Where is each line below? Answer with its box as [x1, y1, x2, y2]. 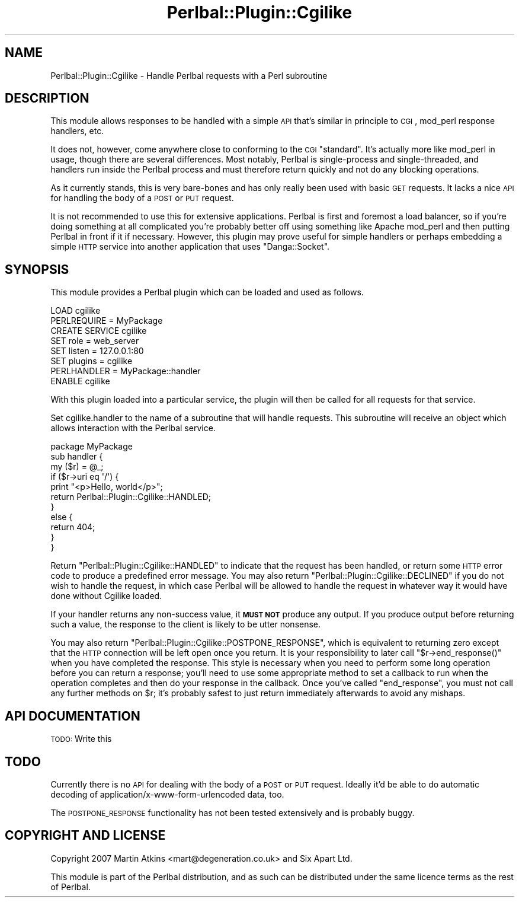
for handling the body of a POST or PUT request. [50, 193, 234, 203]
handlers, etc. [50, 126, 104, 136]
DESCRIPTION [5, 91, 89, 106]
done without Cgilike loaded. [50, 591, 162, 601]
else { [50, 512, 73, 522]
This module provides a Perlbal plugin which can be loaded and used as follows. [50, 287, 364, 298]
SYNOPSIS [5, 262, 69, 277]
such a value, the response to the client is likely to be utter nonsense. [50, 619, 321, 630]
